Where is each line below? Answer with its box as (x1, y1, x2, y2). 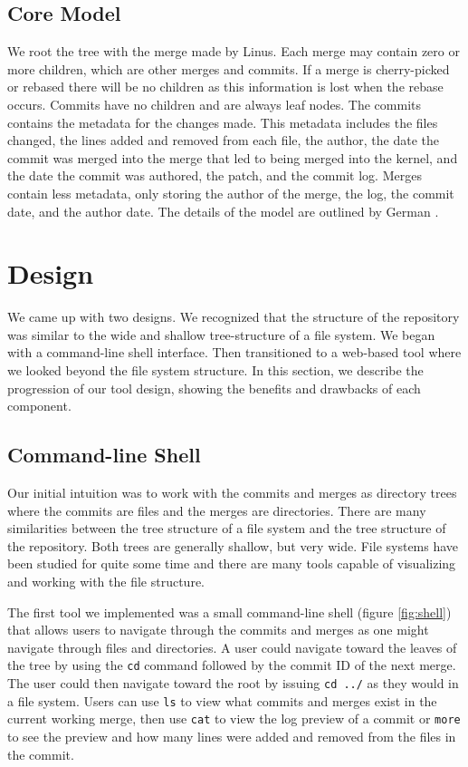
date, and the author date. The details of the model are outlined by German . (7, 201, 439, 220)
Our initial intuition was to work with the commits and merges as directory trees (7, 483, 457, 502)
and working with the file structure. (7, 572, 205, 590)
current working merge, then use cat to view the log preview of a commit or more (7, 709, 461, 728)
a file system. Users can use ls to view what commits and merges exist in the (7, 691, 437, 710)
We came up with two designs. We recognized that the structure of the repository (7, 307, 460, 326)
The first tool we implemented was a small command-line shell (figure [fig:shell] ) (7, 602, 452, 621)
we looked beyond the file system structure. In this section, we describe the (7, 361, 424, 380)
